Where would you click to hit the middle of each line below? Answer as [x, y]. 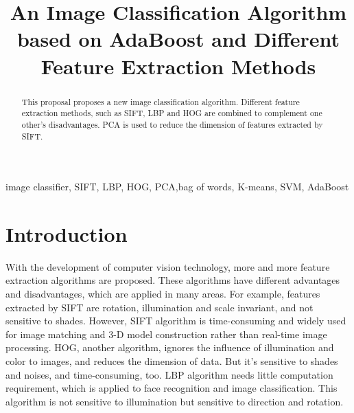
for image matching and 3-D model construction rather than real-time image [166, 334]
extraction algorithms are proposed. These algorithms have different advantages [173, 280]
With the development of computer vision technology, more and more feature [168, 266]
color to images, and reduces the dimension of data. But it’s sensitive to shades [172, 361]
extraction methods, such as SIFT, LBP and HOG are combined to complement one [172, 113]
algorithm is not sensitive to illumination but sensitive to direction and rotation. [175, 401]
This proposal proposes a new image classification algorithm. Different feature [161, 101]
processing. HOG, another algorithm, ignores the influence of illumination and [170, 347]
